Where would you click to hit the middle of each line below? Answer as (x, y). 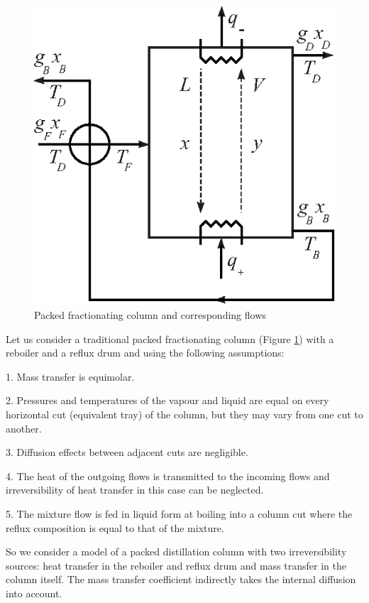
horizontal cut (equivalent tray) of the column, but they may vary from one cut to (184, 414)
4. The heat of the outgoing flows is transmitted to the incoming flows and (168, 476)
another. (24, 428)
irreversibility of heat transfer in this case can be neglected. (135, 490)
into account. (34, 593)
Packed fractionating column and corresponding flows (150, 315)
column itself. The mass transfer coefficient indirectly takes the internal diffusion (181, 579)
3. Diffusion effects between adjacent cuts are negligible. (127, 452)
